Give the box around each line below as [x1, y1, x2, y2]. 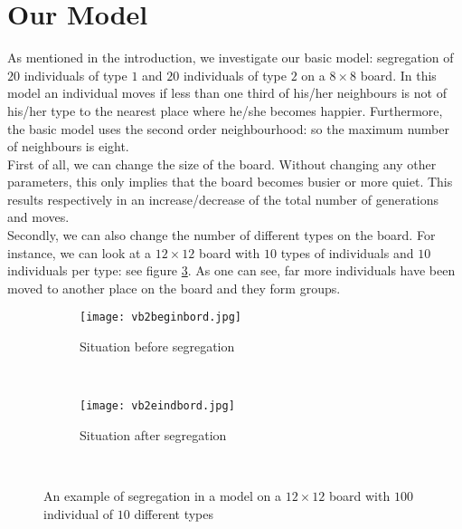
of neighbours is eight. [7, 137, 129, 156]
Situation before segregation [80, 337, 235, 356]
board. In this [360, 65, 437, 84]
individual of [43, 504, 114, 523]
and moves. [7, 207, 70, 226]
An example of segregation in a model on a [43, 486, 281, 505]
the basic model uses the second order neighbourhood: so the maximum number [7, 119, 449, 138]
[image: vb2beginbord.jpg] [80, 311, 241, 324]
